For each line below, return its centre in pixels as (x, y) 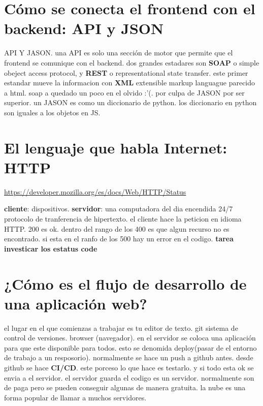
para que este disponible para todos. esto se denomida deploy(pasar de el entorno (130, 347)
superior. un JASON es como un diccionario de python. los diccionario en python (130, 102)
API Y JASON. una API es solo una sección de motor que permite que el (119, 53)
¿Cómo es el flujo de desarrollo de (125, 283)
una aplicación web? (76, 303)
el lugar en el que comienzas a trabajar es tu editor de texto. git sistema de (121, 327)
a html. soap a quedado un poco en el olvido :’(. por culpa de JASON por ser (124, 92)
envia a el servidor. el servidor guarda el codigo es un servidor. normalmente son (129, 377)
